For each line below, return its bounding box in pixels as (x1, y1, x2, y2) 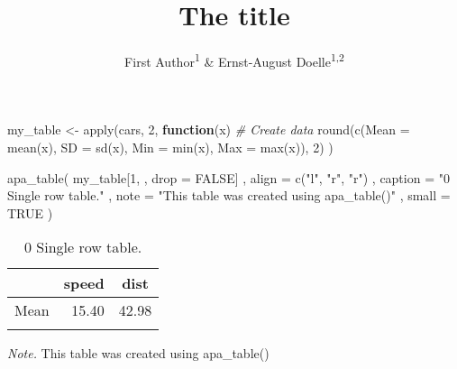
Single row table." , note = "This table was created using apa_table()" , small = (7, 186, 451, 205)
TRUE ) (7, 203, 53, 222)
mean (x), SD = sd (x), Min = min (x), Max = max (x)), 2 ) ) (7, 137, 334, 156)
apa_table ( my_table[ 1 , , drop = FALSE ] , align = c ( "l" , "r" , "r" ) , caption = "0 (7, 168, 450, 187)
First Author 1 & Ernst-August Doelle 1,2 (124, 50, 344, 70)
